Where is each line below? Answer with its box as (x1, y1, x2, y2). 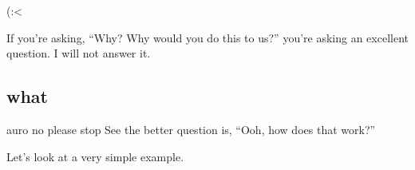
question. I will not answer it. (6, 45, 151, 61)
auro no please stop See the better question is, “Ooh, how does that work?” (6, 121, 376, 137)
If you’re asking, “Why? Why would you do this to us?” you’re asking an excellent (6, 29, 409, 45)
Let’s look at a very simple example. (6, 148, 184, 164)
